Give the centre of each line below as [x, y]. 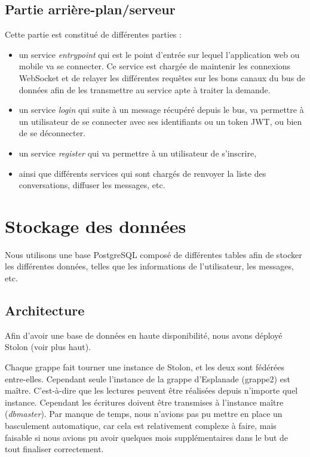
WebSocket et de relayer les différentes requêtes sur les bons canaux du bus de [162, 77]
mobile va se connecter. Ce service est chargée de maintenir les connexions [155, 66]
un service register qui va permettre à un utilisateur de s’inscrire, [138, 153]
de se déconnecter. [52, 133]
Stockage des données [96, 226]
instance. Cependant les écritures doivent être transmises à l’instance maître [144, 402]
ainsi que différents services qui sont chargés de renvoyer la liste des [142, 173]
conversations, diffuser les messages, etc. [92, 185]
